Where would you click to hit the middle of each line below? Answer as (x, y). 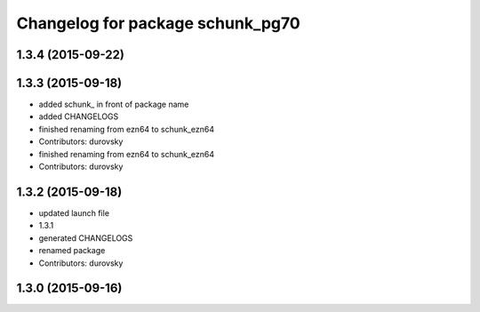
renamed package (72, 251)
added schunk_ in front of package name (114, 104)
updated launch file (74, 212)
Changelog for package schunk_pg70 (159, 23)
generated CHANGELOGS (86, 238)
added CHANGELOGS (79, 116)
